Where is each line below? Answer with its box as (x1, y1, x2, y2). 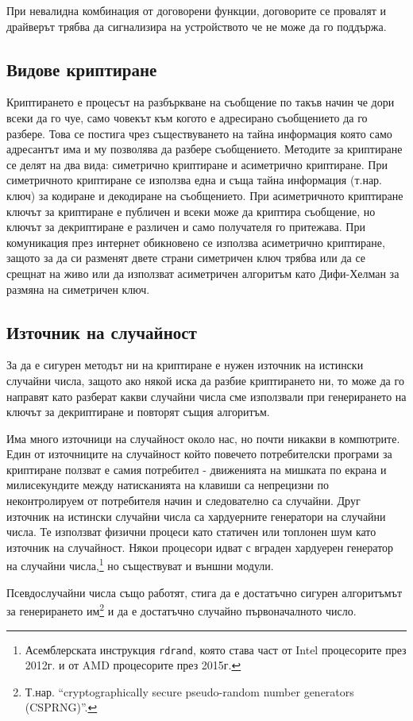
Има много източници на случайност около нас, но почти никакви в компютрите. (6, 430, 400, 446)
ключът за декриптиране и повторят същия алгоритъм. (6, 403, 270, 420)
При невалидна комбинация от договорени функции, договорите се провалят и (6, 2, 387, 18)
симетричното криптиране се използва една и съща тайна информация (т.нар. (6, 172, 383, 188)
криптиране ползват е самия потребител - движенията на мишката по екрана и (6, 461, 387, 477)
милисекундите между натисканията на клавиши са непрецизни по (6, 476, 329, 493)
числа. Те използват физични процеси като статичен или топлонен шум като (6, 523, 376, 540)
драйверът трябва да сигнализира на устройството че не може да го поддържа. (6, 17, 387, 34)
